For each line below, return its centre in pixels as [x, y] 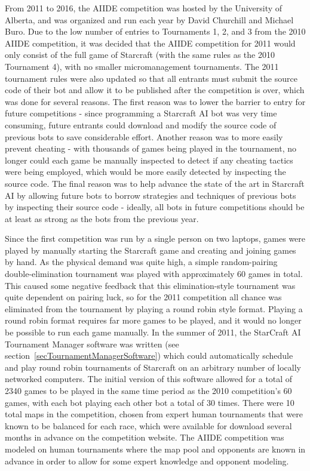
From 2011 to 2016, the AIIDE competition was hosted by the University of [144, 8]
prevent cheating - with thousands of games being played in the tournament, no [151, 148]
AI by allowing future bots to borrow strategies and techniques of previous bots [151, 195]
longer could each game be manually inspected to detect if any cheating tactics [149, 160]
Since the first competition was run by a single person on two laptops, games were [155, 238]
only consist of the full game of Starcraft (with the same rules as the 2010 [140, 55]
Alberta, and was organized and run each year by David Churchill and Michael [149, 19]
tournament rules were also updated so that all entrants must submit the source [151, 78]
